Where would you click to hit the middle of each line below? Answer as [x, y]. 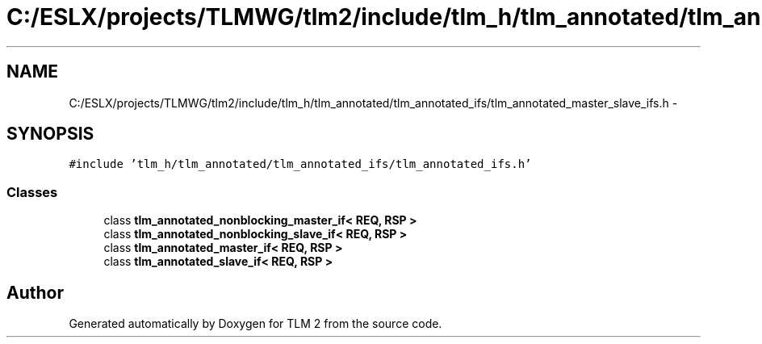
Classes [32, 192]
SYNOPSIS [50, 134]
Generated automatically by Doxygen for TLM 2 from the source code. [255, 324]
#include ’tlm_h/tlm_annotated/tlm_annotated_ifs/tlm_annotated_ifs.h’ [300, 164]
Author [35, 292]
